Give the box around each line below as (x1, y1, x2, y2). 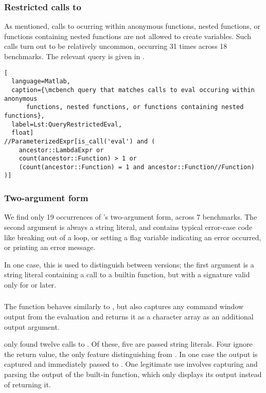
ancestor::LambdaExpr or (19, 146, 104, 154)
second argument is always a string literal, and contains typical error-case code (4, 221, 253, 232)
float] (11, 129, 34, 137)
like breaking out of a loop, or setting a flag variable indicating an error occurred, (4, 231, 261, 242)
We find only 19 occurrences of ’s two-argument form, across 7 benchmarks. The (4, 211, 257, 222)
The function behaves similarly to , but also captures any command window (4, 301, 244, 312)
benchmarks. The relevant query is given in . (4, 51, 145, 61)
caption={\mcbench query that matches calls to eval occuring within (11, 86, 255, 94)
